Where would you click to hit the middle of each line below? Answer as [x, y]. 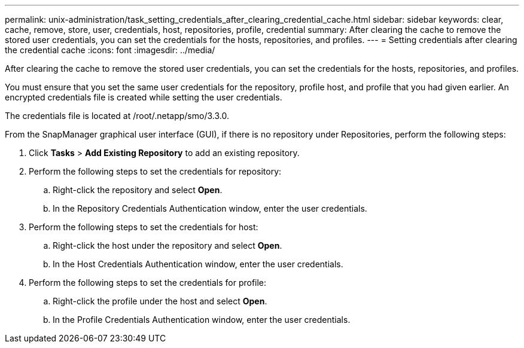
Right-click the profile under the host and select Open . [160, 301]
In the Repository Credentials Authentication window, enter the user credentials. [210, 208]
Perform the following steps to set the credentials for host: [144, 227]
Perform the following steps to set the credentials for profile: [148, 283]
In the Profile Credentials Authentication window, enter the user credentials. [202, 320]
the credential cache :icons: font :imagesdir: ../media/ [110, 50]
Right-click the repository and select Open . [138, 190]
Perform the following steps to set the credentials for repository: [155, 171]
